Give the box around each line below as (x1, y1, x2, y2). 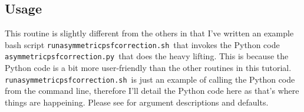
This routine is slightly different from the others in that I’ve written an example (5, 27, 294, 39)
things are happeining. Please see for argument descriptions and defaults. (5, 96, 269, 108)
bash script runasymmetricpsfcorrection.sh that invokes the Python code (5, 38, 280, 50)
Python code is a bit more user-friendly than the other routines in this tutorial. (5, 62, 292, 74)
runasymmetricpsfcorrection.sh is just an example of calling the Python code (5, 73, 295, 85)
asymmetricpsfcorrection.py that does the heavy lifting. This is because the (5, 50, 289, 62)
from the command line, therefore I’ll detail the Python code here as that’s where (5, 84, 299, 97)
